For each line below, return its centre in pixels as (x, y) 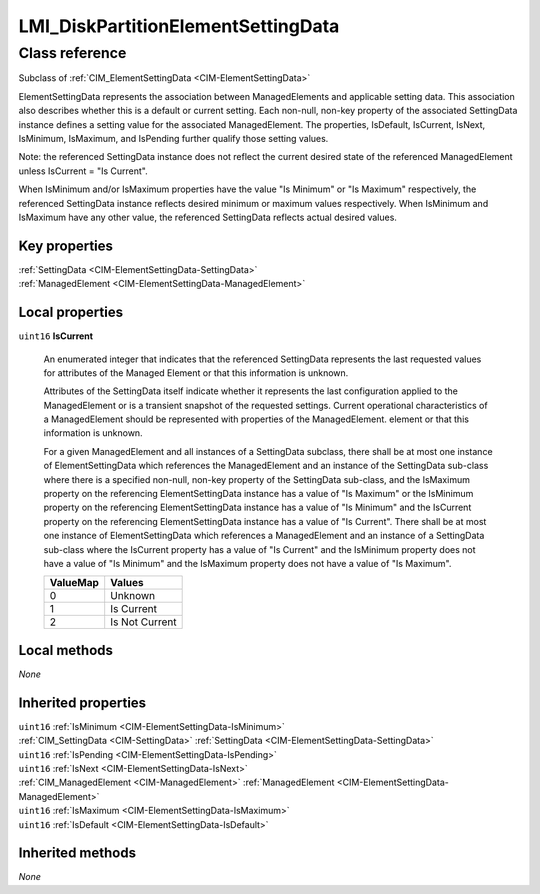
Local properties (71, 312)
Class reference (72, 53)
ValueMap (74, 583)
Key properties (66, 245)
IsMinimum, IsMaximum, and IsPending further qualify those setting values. (173, 138)
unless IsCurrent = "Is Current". (83, 171)
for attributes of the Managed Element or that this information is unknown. (196, 372)
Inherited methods (77, 853)
